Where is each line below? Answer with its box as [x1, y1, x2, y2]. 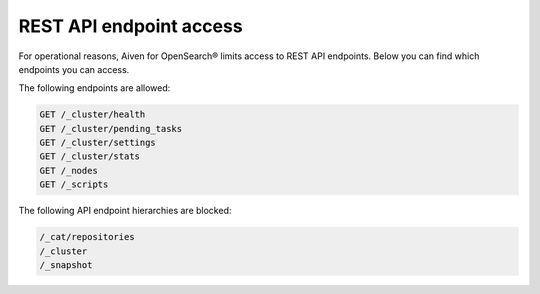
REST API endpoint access [18, 15, 244, 37]
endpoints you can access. [18, 63, 130, 75]
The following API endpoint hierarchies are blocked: [18, 205, 232, 217]
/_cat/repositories [39, 231, 135, 243]
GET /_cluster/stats [39, 151, 140, 162]
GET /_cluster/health [39, 109, 146, 120]
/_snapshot [39, 260, 93, 271]
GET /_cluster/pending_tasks [39, 123, 183, 134]
